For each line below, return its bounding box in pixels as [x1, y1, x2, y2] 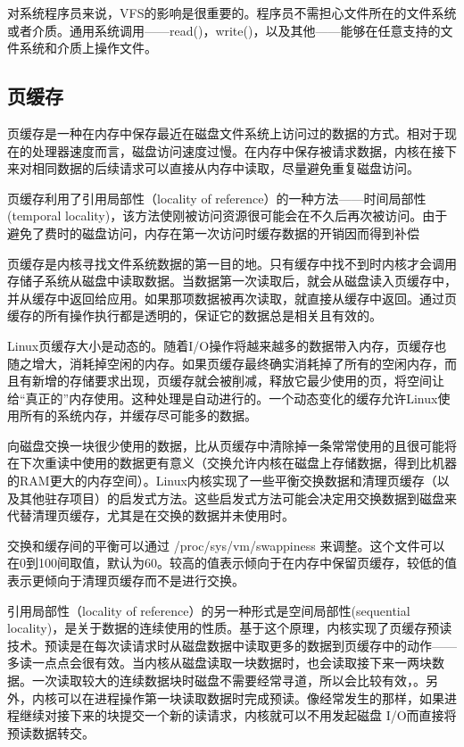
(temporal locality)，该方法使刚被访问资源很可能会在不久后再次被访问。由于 [7, 206, 448, 225]
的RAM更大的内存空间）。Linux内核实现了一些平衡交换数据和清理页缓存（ [7, 471, 437, 490]
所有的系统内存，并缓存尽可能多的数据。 [19, 406, 257, 425]
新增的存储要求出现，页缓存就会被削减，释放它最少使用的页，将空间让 [31, 371, 444, 390]
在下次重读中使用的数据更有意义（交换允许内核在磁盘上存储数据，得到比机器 [7, 453, 457, 472]
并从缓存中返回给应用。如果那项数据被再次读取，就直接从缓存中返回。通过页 [7, 288, 457, 307]
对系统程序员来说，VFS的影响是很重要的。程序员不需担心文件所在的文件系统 [7, 4, 457, 21]
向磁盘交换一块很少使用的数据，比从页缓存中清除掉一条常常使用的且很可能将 [7, 436, 457, 454]
